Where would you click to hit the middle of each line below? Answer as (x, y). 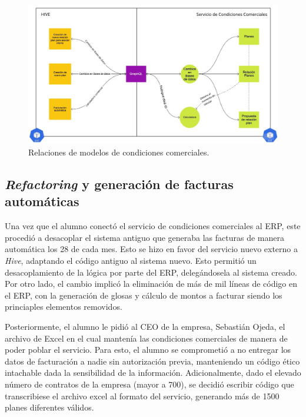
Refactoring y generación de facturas (119, 184)
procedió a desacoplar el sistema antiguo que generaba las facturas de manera (144, 237)
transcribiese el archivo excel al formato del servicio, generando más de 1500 (142, 396)
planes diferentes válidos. (49, 407)
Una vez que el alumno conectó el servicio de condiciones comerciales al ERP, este (153, 226)
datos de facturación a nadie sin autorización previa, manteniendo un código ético (152, 361)
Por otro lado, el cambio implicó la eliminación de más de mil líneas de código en (151, 284)
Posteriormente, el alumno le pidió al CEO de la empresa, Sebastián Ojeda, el (145, 326)
